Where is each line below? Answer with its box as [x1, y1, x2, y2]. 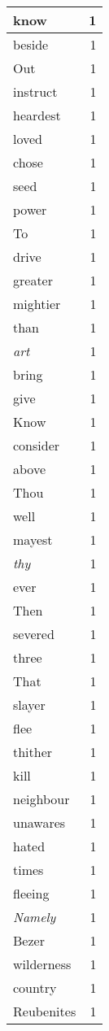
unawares [13, 813, 66, 832]
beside [13, 35, 49, 54]
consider [13, 436, 60, 455]
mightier [13, 294, 61, 313]
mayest [13, 530, 53, 549]
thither [13, 742, 53, 761]
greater [13, 271, 53, 289]
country [13, 978, 57, 997]
